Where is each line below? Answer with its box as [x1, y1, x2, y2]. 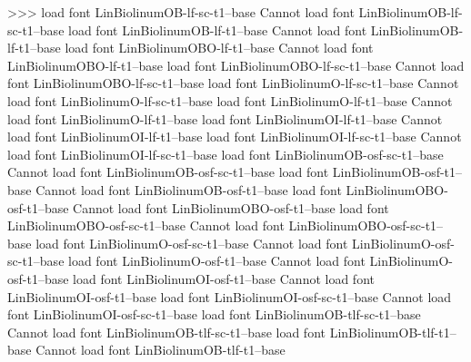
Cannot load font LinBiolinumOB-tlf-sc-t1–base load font [7, 322, 326, 341]
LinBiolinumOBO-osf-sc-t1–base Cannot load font [7, 216, 285, 235]
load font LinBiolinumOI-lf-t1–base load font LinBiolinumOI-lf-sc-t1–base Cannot [7, 127, 462, 146]
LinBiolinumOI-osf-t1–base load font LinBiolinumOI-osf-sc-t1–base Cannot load [7, 287, 452, 306]
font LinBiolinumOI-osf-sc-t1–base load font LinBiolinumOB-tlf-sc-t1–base [7, 305, 421, 324]
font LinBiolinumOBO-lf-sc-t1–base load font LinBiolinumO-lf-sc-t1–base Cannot [7, 73, 459, 93]
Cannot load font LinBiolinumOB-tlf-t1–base [35, 340, 286, 359]
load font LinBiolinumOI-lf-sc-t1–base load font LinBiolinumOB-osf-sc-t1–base [7, 144, 444, 163]
